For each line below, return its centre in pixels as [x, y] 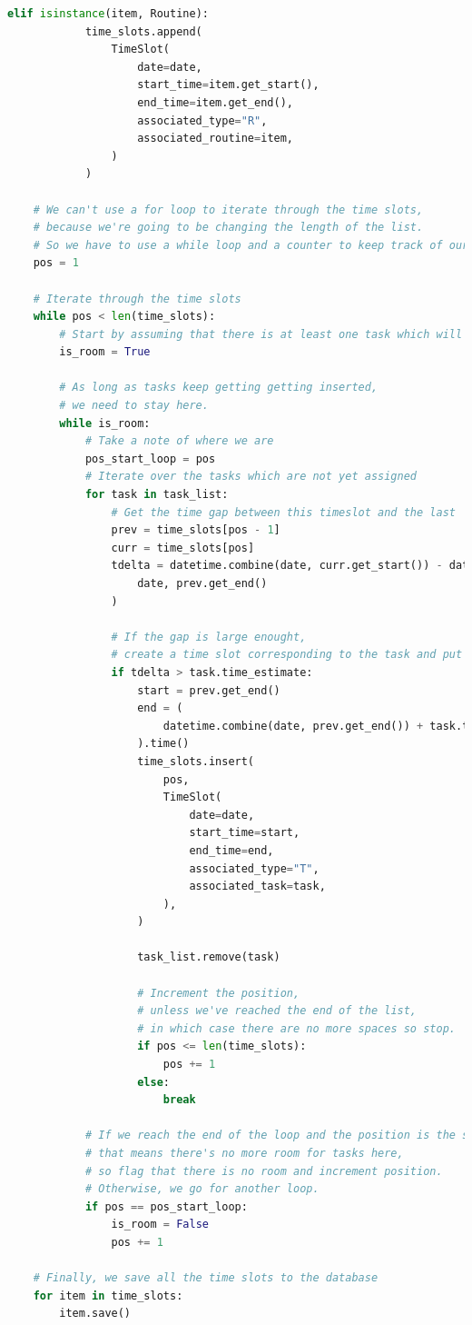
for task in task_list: [157, 495]
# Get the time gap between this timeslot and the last [283, 512]
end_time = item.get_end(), [216, 102]
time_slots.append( [143, 31]
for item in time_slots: [108, 1295]
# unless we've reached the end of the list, [277, 1011]
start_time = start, [245, 833]
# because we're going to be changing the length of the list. [228, 228]
